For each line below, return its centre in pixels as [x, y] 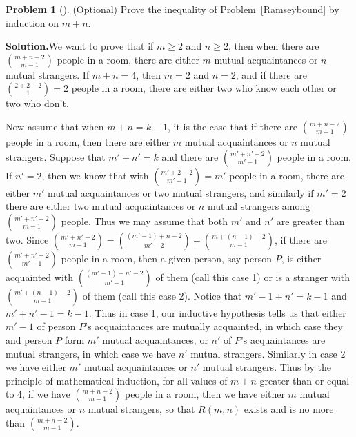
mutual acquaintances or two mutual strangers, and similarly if [181, 192]
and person [29, 339]
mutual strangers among [259, 206]
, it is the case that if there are [233, 126]
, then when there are [274, 46]
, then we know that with [95, 175]
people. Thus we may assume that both [145, 221]
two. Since [27, 239]
